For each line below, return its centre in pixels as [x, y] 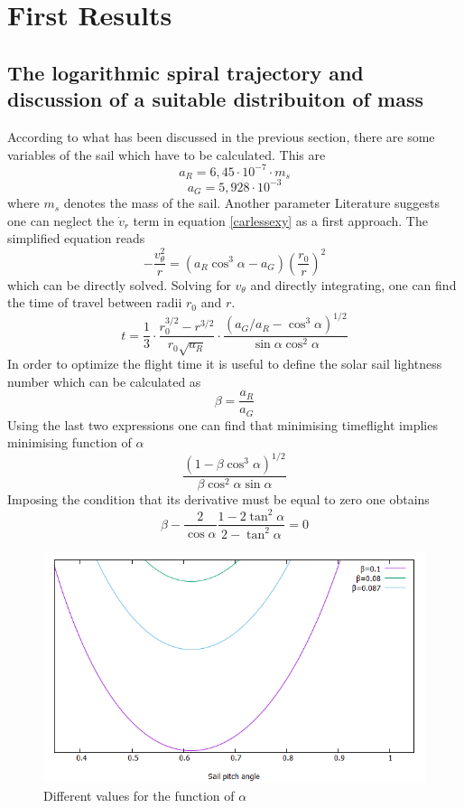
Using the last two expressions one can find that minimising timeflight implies [223, 424]
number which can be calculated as [104, 381]
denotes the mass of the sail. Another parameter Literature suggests [252, 203]
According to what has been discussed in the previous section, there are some [221, 136]
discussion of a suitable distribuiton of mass [215, 99]
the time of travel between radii [95, 302]
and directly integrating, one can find [353, 284]
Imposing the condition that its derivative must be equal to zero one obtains [218, 499]
